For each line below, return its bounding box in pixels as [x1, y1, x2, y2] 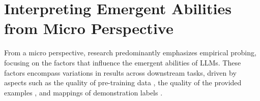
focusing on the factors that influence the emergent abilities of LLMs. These [4, 57, 241, 68]
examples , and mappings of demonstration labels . [4, 87, 163, 97]
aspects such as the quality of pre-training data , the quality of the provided [4, 77, 242, 88]
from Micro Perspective [4, 18, 174, 39]
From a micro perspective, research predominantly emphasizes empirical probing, [4, 47, 256, 58]
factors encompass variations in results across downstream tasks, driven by [4, 67, 237, 78]
